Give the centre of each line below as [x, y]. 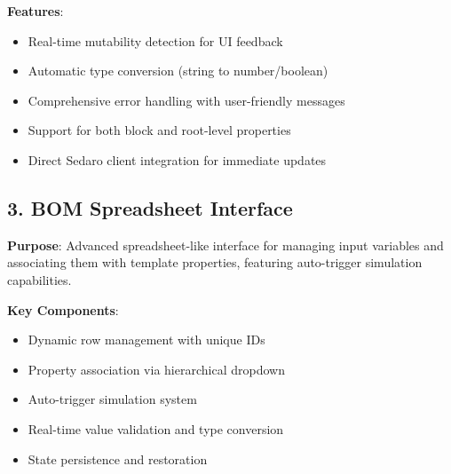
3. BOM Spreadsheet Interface [150, 207]
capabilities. [40, 279]
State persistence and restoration [118, 458]
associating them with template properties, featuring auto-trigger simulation [215, 262]
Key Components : [63, 309]
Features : [36, 11]
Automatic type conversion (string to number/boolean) [178, 71]
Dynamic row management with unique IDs [146, 340]
